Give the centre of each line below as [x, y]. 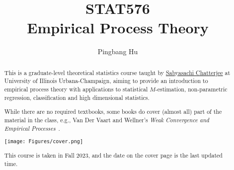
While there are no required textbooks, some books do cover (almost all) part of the [113, 112]
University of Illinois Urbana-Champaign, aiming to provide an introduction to [106, 81]
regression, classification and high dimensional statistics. [77, 97]
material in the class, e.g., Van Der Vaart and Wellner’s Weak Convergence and [107, 120]
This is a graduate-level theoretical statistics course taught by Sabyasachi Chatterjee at [117, 72]
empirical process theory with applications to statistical [76, 89]
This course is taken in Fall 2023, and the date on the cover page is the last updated [113, 155]
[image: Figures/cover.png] [44, 142]
